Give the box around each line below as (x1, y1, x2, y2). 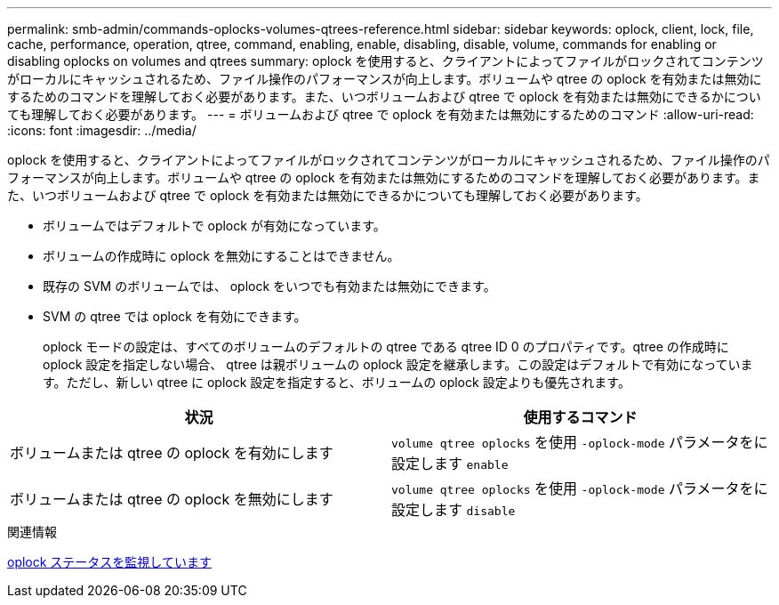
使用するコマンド (523, 408, 638, 426)
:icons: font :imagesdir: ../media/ (7, 123, 197, 138)
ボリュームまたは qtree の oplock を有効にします (10, 444, 333, 462)
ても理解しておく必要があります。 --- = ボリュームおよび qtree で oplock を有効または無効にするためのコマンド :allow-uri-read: (7, 107, 754, 122)
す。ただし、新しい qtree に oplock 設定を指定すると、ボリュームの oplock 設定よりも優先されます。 (43, 375, 630, 390)
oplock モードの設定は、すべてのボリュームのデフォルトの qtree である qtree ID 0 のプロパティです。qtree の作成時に (43, 339, 729, 354)
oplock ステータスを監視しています (7, 554, 212, 569)
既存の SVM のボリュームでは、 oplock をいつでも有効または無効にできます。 (43, 278, 496, 294)
